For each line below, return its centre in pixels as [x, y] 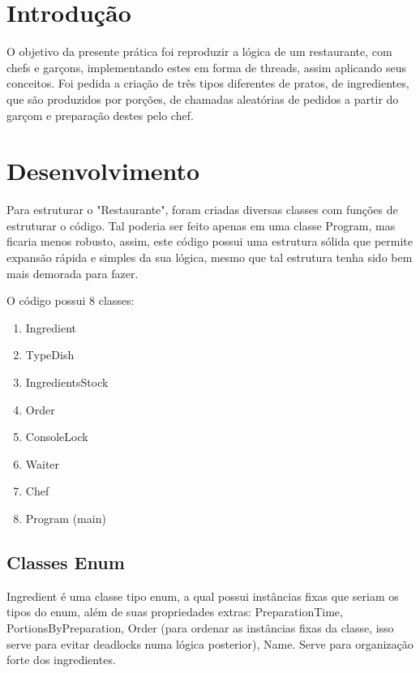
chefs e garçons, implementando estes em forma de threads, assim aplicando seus [207, 67]
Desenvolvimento [103, 171]
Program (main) [66, 518]
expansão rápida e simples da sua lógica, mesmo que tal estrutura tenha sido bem [210, 257]
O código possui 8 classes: [71, 300]
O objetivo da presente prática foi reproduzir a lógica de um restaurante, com [199, 51]
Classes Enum [66, 562]
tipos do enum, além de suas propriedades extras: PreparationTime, [175, 612]
